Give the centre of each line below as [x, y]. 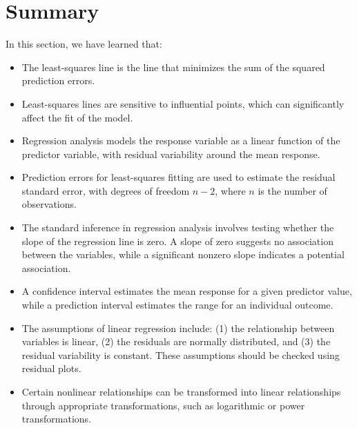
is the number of [292, 190]
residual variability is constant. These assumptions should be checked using [181, 354]
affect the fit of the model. [77, 117]
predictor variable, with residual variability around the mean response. [171, 154]
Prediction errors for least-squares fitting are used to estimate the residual [178, 177]
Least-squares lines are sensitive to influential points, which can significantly [183, 103]
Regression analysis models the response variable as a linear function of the [181, 140]
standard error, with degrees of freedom [106, 190]
